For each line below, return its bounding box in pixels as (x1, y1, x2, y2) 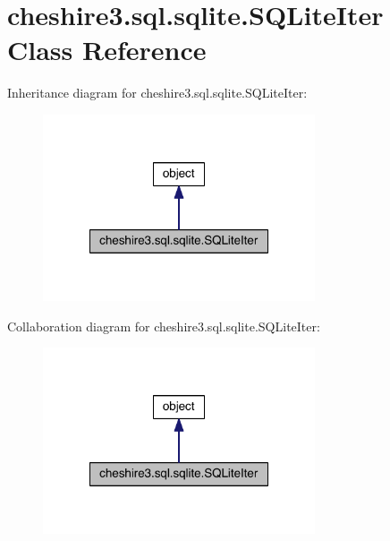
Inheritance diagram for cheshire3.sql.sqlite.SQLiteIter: (7, 83, 308, 102)
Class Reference (7, 31, 207, 68)
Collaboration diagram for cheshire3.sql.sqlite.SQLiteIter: (7, 316, 320, 335)
